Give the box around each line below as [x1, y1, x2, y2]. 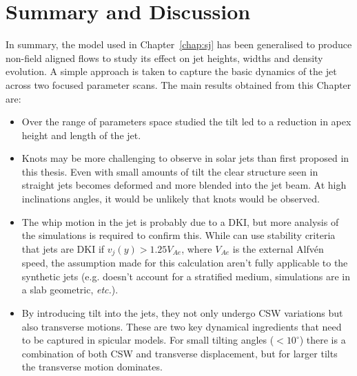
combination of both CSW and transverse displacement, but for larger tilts [21, 346, 338, 360]
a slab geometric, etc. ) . [21, 282, 119, 297]
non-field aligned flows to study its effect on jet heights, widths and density [6, 50, 323, 65]
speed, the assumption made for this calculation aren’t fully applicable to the [21, 255, 348, 270]
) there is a [299, 333, 346, 347]
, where [181, 241, 212, 255]
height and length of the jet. [21, 127, 141, 142]
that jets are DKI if [21, 241, 105, 255]
